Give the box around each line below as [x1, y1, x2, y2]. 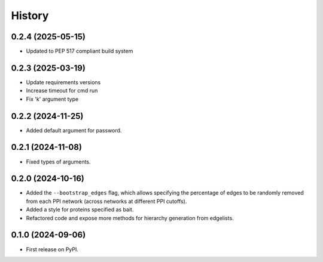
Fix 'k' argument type [26, 95, 79, 103]
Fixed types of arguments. [26, 158, 91, 165]
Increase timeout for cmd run [26, 87, 98, 94]
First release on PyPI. [26, 245, 79, 253]
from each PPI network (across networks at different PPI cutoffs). [26, 198, 187, 205]
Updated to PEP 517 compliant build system [26, 48, 133, 55]
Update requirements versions [26, 78, 101, 86]
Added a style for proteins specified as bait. [26, 206, 134, 213]
